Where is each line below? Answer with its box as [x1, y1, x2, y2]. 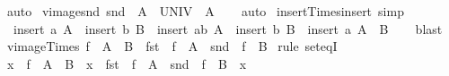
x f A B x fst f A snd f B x [6, 54, 247, 72]
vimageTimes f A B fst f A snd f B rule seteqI [6, 37, 338, 55]
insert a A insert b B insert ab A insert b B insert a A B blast [13, 19, 443, 38]
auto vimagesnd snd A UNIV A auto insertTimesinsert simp [6, 2, 404, 20]
